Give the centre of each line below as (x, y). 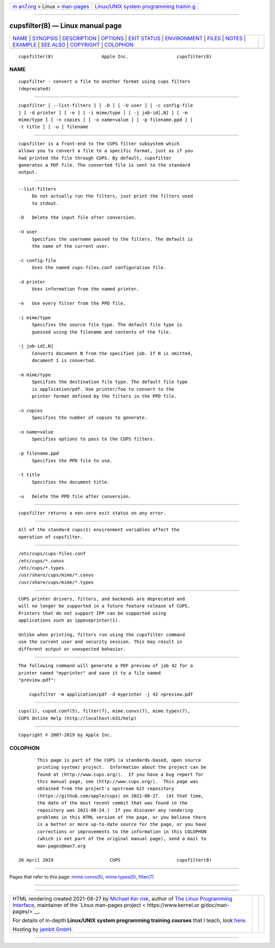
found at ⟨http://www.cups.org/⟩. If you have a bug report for (120, 774)
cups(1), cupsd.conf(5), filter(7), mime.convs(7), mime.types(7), (104, 711)
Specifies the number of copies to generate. (90, 418)
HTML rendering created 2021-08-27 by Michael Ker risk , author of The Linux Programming (122, 899)
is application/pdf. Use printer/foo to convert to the (103, 389)
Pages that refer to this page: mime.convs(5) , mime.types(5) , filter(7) (82, 876)
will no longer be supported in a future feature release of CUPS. (104, 606)
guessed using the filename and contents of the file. (102, 332)
